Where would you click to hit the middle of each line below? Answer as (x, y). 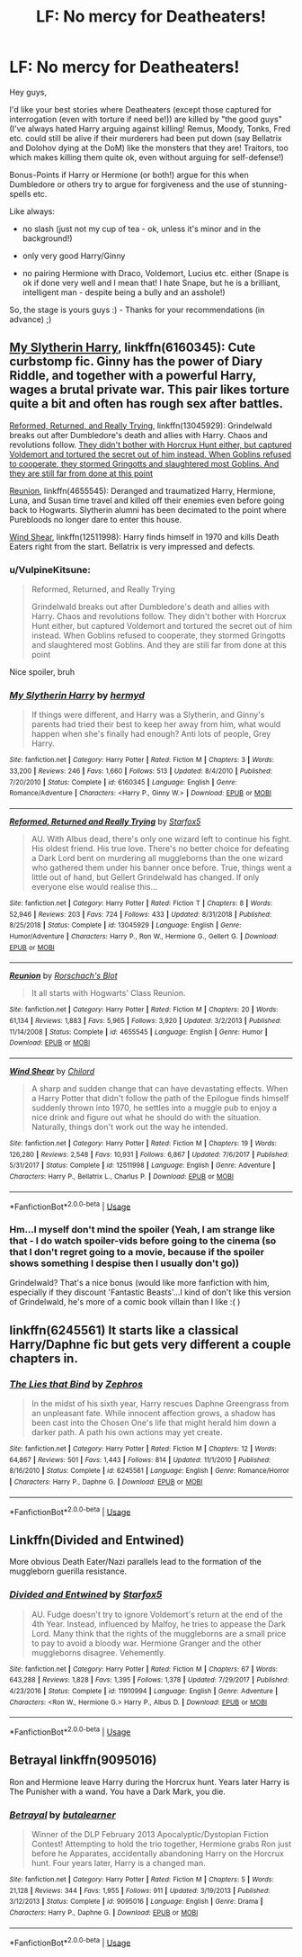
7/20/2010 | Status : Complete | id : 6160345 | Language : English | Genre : (124, 782)
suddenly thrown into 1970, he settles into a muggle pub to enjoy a (154, 1108)
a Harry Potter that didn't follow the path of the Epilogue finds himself (160, 1098)
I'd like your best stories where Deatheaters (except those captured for (141, 109)
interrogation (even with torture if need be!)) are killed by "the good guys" (146, 119)
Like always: (32, 211)
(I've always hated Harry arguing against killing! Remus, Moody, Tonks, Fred (150, 129)
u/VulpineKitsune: (50, 570)
